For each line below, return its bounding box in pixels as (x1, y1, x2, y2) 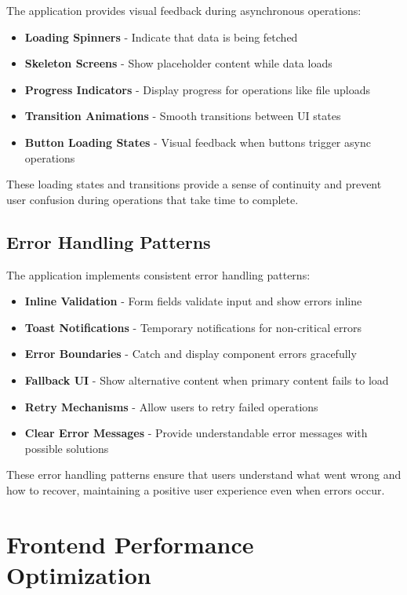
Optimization (6, 558, 151, 590)
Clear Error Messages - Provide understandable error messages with (24, 425, 368, 441)
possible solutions (24, 440, 109, 456)
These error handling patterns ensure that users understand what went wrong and (6, 466, 402, 483)
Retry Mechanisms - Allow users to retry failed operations (24, 398, 318, 414)
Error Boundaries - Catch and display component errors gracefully (24, 345, 357, 362)
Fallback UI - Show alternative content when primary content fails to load (24, 371, 389, 388)
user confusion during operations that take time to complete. (6, 191, 299, 207)
